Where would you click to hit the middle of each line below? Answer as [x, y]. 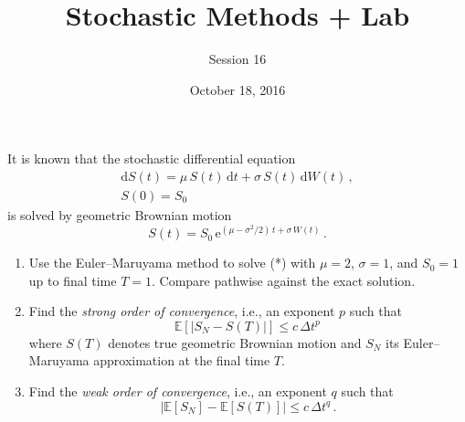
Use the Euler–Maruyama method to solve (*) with [172, 263]
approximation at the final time [182, 360]
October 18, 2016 [238, 89]
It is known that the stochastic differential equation [152, 158]
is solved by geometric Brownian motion [120, 214]
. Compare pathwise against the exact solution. [283, 280]
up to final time [73, 280]
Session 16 [238, 59]
